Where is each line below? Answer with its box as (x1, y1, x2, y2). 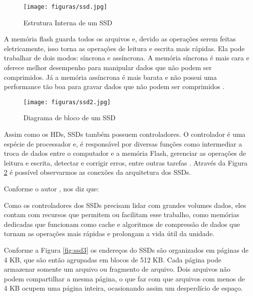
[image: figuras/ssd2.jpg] (23, 98, 111, 106)
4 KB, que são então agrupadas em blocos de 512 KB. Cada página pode (4, 254, 221, 264)
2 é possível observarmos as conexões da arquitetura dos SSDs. (4, 167, 191, 177)
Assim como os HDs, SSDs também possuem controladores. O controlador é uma (4, 129, 246, 139)
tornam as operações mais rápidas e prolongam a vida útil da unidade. (4, 228, 214, 239)
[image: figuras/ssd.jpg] (23, 3, 107, 10)
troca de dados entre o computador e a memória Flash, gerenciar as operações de (4, 148, 246, 158)
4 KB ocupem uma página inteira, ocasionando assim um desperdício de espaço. (4, 283, 243, 293)
